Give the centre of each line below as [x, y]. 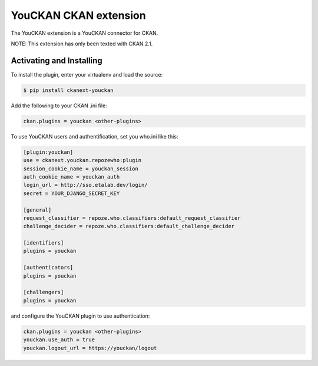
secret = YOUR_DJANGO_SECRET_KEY [72, 193]
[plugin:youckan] [48, 152]
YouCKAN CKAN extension [79, 15]
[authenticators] [48, 268]
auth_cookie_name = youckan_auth [72, 177]
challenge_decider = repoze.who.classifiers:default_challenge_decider [129, 226]
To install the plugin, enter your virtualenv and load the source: [87, 74]
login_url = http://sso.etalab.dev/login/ [85, 185]
